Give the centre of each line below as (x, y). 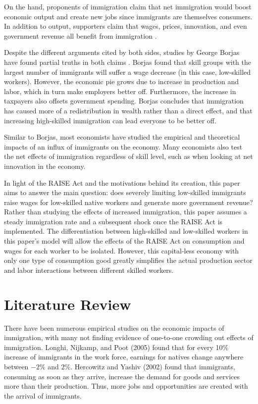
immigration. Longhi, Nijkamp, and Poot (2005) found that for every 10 (113, 347)
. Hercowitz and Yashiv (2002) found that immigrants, (153, 366)
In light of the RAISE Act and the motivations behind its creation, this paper (122, 182)
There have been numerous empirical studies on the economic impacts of (114, 328)
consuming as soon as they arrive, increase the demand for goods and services (122, 376)
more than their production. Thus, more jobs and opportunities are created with (126, 386)
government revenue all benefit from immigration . (80, 35)
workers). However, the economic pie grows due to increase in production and (122, 81)
